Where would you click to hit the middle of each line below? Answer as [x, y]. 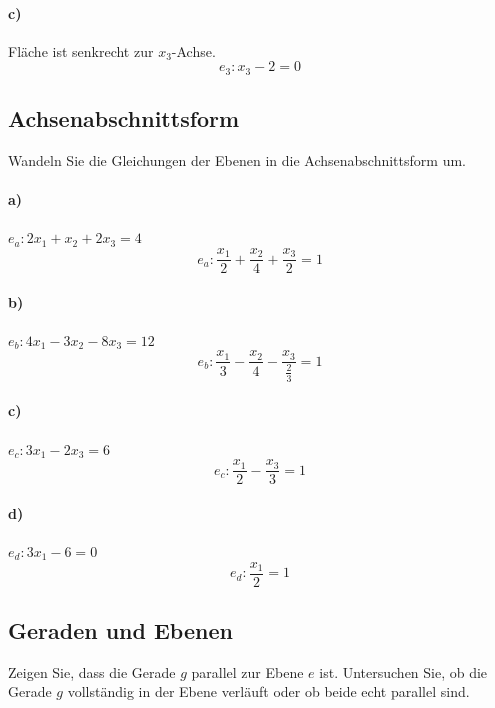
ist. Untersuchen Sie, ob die [403, 671]
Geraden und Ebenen [120, 630]
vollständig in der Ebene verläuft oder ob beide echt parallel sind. [268, 691]
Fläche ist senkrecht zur [81, 50]
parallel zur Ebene [247, 671]
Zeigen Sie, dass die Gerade [92, 671]
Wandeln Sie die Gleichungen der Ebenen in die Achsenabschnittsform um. [237, 160]
